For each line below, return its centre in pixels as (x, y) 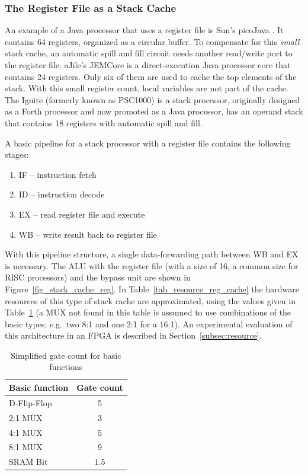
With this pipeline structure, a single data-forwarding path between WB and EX (152, 254)
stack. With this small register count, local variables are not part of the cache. (147, 88)
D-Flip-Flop (31, 402)
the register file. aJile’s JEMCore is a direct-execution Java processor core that (148, 65)
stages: (17, 154)
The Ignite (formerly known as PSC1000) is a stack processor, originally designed (153, 99)
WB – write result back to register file (88, 234)
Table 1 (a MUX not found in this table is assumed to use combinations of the (148, 312)
